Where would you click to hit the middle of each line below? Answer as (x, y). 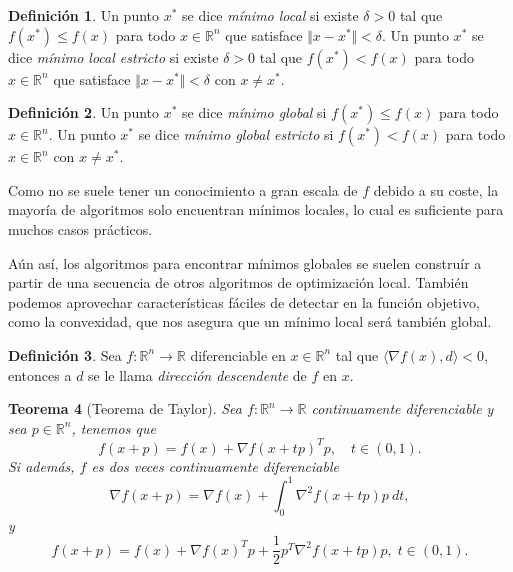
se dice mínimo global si (254, 112)
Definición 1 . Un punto (84, 15)
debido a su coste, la (436, 189)
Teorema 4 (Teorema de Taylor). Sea (125, 408)
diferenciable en (238, 354)
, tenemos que (113, 427)
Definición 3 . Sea (65, 354)
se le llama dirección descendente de (197, 374)
